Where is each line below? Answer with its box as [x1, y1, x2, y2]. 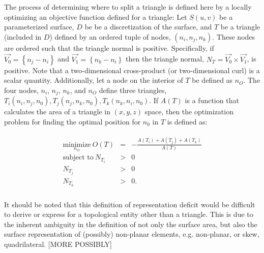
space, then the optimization [144, 106, 233, 117]
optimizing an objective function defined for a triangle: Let [4, 11, 187, 22]
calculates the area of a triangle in [4, 106, 110, 117]
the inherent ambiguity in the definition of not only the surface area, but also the [4, 218, 257, 229]
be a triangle [220, 21, 260, 32]
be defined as [192, 75, 233, 85]
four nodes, [4, 84, 39, 95]
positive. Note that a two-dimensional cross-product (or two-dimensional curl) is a [4, 65, 260, 75]
